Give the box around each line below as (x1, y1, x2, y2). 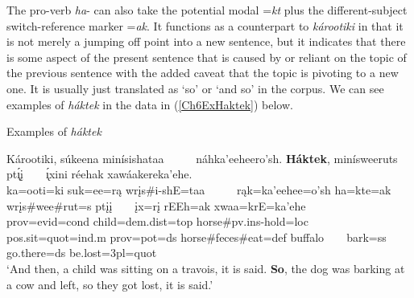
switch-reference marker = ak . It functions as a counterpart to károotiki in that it (6, 17, 404, 34)
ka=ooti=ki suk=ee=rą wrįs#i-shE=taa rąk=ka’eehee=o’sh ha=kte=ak (6, 181, 391, 198)
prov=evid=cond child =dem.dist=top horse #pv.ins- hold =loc (6, 213, 308, 230)
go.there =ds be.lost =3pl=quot (6, 244, 157, 261)
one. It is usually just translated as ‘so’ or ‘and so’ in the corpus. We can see (6, 80, 384, 96)
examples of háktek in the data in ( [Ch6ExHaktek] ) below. (6, 96, 293, 112)
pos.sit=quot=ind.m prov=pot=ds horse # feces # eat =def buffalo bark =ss (6, 228, 387, 245)
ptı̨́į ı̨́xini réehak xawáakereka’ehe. (6, 165, 193, 182)
